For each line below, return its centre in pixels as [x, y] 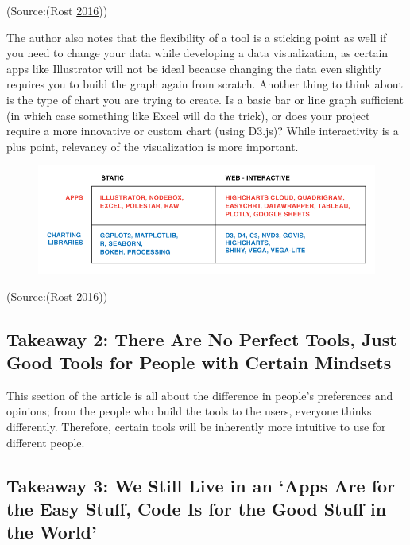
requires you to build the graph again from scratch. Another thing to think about [205, 84]
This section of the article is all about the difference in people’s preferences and [200, 395]
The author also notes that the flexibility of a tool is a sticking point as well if [197, 37]
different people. [46, 442]
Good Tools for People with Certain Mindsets [199, 362]
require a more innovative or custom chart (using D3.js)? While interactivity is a [203, 131]
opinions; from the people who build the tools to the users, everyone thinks [189, 411]
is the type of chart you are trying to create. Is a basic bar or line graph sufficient [205, 99]
